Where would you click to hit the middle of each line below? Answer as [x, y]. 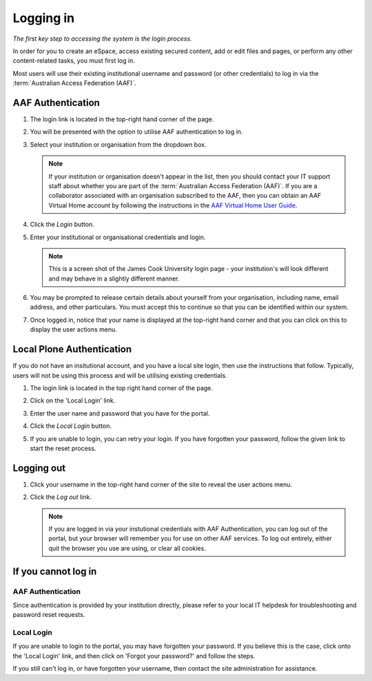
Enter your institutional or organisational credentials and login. [118, 237]
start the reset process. [63, 448]
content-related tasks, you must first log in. [74, 61]
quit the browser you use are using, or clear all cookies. [127, 548]
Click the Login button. [62, 225]
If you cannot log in [55, 571]
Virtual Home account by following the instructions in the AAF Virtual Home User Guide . [173, 205]
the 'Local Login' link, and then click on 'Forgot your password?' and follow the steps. [134, 655]
